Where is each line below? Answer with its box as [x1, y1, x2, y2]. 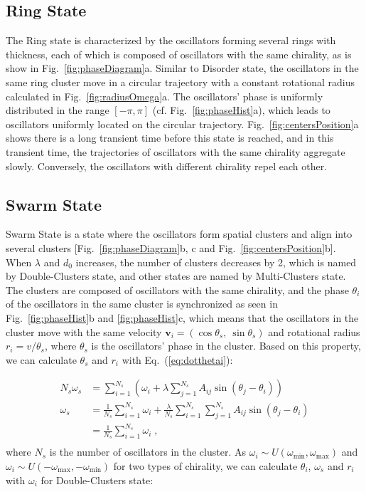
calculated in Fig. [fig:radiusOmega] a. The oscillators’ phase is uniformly [6, 88, 323, 103]
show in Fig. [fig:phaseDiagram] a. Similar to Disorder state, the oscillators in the [6, 61, 359, 75]
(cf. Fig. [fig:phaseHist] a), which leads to [152, 103, 330, 117]
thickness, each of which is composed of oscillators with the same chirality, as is [6, 46, 352, 61]
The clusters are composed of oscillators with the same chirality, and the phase [6, 282, 349, 297]
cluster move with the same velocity [6, 324, 162, 339]
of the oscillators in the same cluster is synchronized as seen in [6, 296, 278, 311]
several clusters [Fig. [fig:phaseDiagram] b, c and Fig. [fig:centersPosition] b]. [6, 240, 336, 255]
